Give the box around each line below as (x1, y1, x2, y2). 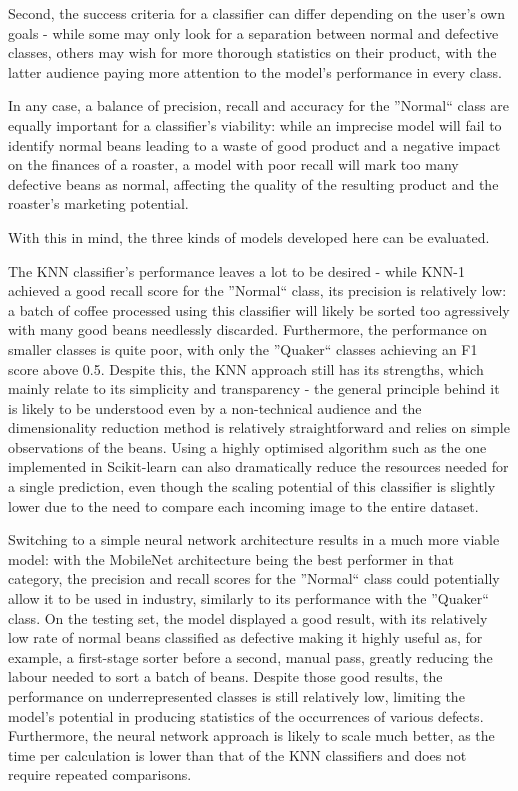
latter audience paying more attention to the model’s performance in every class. (8, 61, 502, 82)
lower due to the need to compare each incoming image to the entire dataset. (8, 495, 479, 516)
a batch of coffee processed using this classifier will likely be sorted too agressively (8, 299, 510, 320)
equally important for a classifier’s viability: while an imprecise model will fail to (8, 114, 502, 135)
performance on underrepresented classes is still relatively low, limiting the (8, 686, 465, 706)
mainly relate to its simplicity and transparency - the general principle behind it (8, 378, 500, 399)
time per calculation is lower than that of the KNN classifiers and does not (8, 744, 467, 765)
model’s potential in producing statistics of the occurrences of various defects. (8, 705, 484, 726)
